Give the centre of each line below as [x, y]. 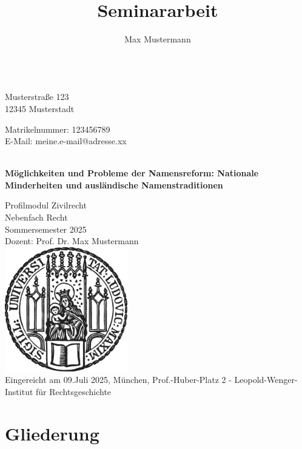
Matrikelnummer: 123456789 [58, 129]
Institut [19, 391]
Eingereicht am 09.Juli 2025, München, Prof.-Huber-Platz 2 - [118, 380]
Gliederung [52, 433]
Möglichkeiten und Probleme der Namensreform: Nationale [132, 173]
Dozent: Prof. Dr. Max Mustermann [72, 241]
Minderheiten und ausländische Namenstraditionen [114, 185]
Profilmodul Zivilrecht [46, 205]
